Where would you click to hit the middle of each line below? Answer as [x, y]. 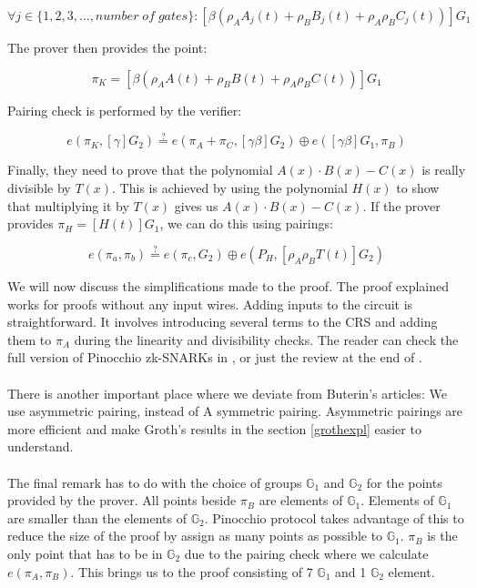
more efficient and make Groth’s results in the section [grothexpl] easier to [214, 428]
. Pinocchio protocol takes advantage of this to [334, 517]
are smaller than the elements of [97, 517]
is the [442, 536]
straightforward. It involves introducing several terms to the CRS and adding [223, 322]
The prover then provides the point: [107, 47]
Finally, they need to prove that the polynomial [140, 170]
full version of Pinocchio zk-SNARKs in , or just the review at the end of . [215, 357]
